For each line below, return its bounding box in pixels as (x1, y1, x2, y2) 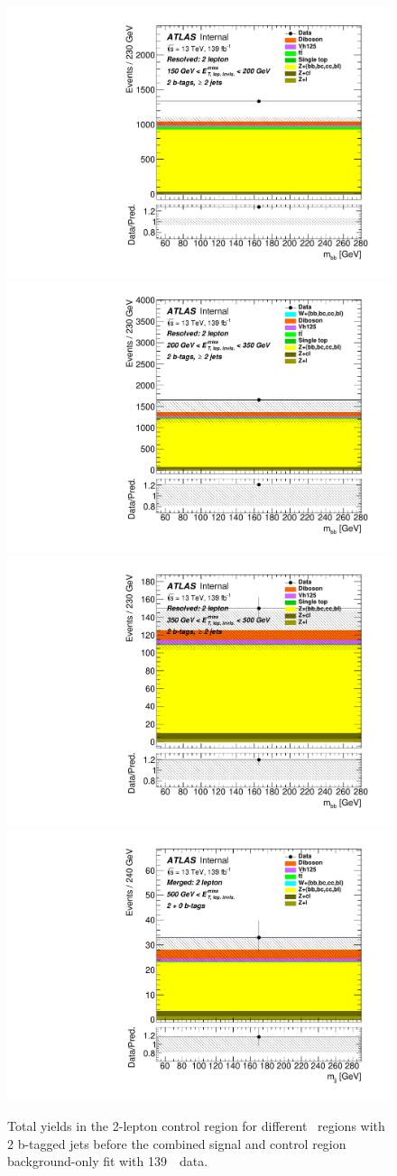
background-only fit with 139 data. (7, 1152, 208, 1171)
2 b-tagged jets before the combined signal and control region (7, 1134, 346, 1153)
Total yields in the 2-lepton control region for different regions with (7, 1116, 385, 1135)
